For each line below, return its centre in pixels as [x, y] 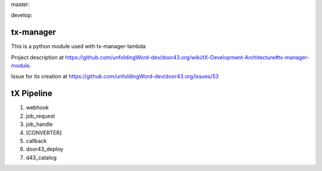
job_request [41, 116]
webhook [37, 107]
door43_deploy [45, 149]
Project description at [37, 57]
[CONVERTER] [44, 132]
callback [36, 141]
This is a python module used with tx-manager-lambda [78, 46]
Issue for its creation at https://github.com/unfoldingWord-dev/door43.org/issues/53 [115, 77]
